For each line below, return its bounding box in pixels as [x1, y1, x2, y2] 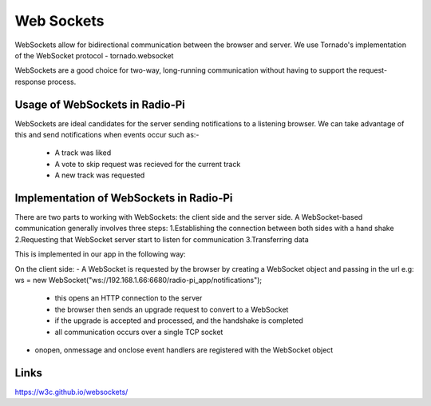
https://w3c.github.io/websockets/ [14, 387, 129, 396]
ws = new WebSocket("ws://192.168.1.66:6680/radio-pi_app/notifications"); [14, 276, 263, 285]
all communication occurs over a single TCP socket [54, 327, 223, 336]
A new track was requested [54, 170, 145, 180]
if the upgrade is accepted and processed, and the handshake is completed [54, 316, 303, 325]
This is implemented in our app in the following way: [14, 249, 187, 259]
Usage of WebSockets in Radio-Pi [14, 98, 185, 111]
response [14, 77, 46, 86]
